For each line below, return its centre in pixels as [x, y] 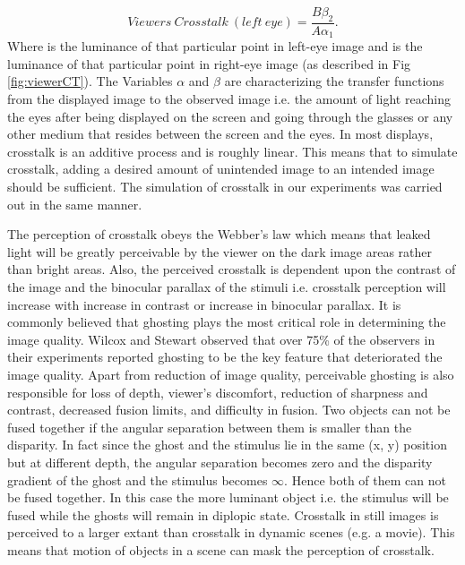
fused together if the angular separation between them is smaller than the [210, 427]
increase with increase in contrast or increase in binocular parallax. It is [204, 304]
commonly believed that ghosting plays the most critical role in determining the [227, 322]
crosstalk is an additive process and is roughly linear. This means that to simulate [232, 151]
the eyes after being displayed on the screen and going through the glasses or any [230, 116]
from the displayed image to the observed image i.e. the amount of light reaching [229, 99]
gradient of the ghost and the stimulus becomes [138, 479]
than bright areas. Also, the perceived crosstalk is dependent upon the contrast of [232, 269]
